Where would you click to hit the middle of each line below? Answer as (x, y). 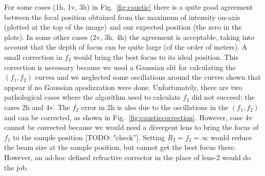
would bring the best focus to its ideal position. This (156, 57)
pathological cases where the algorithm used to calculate (92, 97)
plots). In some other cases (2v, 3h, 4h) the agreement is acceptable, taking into (129, 37)
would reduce (231, 137)
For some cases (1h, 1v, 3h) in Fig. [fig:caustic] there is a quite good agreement (129, 7)
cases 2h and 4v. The (37, 107)
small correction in (33, 57)
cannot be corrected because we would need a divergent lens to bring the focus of (131, 127)
